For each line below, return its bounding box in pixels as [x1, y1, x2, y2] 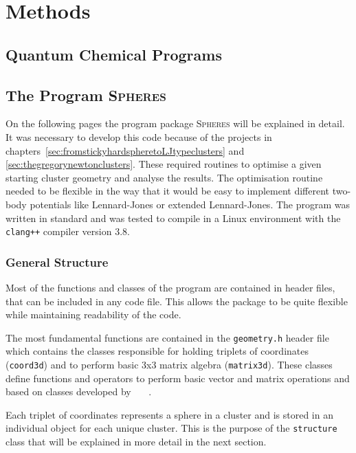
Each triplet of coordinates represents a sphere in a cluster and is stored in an [5, 407, 333, 421]
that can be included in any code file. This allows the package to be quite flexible [5, 294, 348, 308]
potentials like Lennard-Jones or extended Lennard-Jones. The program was [30, 197, 351, 211]
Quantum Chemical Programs [5, 43, 222, 65]
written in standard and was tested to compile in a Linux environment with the [5, 210, 341, 225]
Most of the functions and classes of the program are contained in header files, [5, 280, 335, 294]
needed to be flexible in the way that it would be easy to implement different [5, 184, 330, 198]
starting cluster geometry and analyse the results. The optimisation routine [5, 170, 323, 184]
